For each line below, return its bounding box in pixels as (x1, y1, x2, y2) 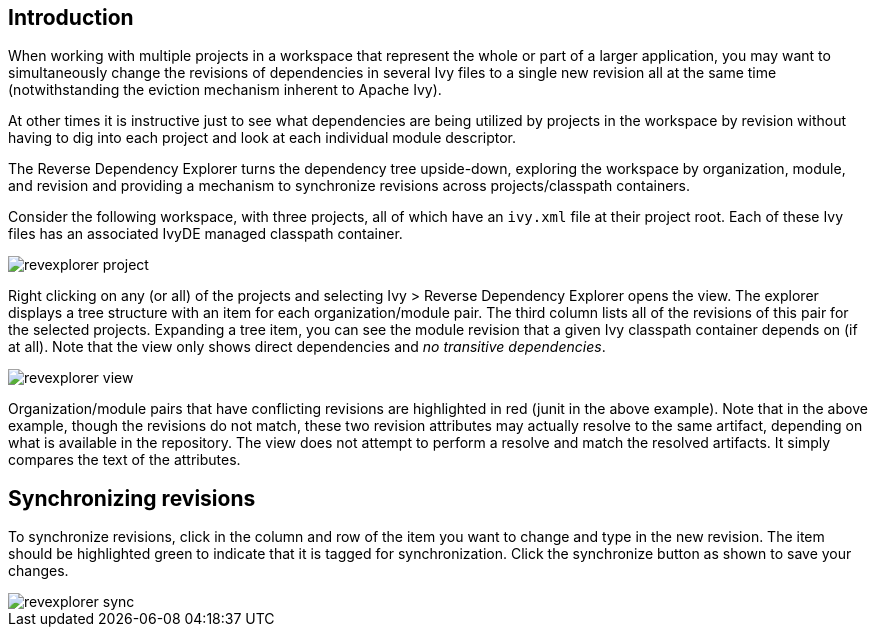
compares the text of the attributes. (8, 451, 241, 469)
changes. (8, 562, 69, 580)
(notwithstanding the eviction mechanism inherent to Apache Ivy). (8, 81, 442, 99)
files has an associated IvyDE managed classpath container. (8, 225, 403, 243)
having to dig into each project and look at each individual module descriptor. (8, 129, 517, 147)
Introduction (8, 5, 134, 30)
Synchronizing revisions (8, 485, 256, 511)
